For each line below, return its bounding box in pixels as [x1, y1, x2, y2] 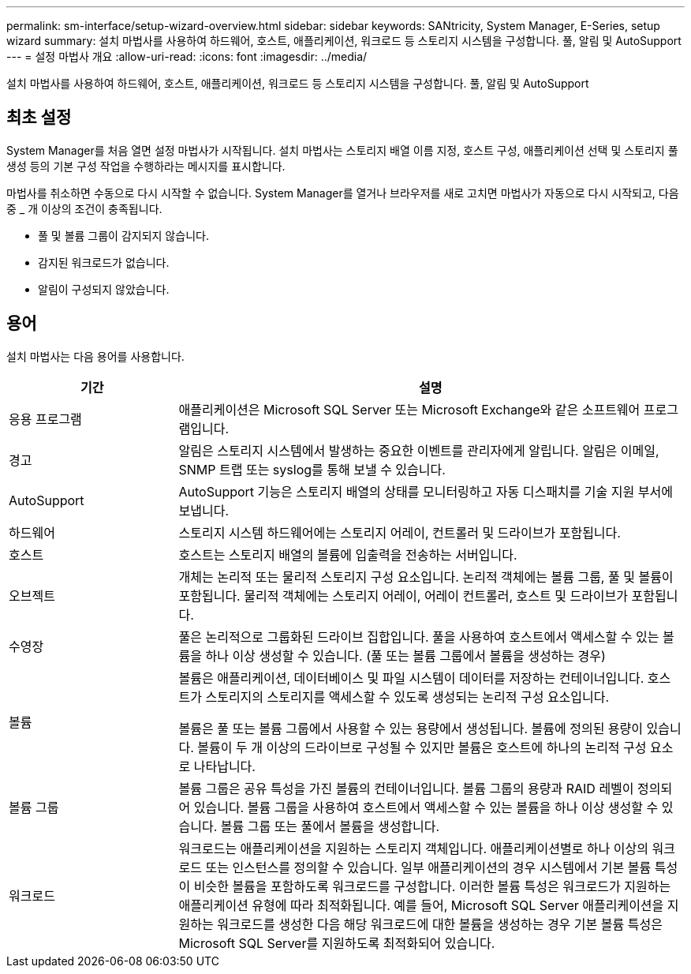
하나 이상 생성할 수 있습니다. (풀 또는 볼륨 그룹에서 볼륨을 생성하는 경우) [205, 647, 606, 664]
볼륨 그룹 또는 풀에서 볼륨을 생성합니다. [220, 818, 440, 834]
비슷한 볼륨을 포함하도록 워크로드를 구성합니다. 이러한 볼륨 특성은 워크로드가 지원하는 [193, 878, 671, 894]
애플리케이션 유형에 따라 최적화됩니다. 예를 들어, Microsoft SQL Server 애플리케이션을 [178, 897, 664, 913]
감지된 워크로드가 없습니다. [38, 255, 170, 269]
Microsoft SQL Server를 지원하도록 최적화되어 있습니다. [178, 935, 495, 951]
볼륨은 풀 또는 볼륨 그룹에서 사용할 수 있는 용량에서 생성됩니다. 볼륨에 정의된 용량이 [178, 720, 644, 736]
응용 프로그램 [9, 410, 82, 427]
